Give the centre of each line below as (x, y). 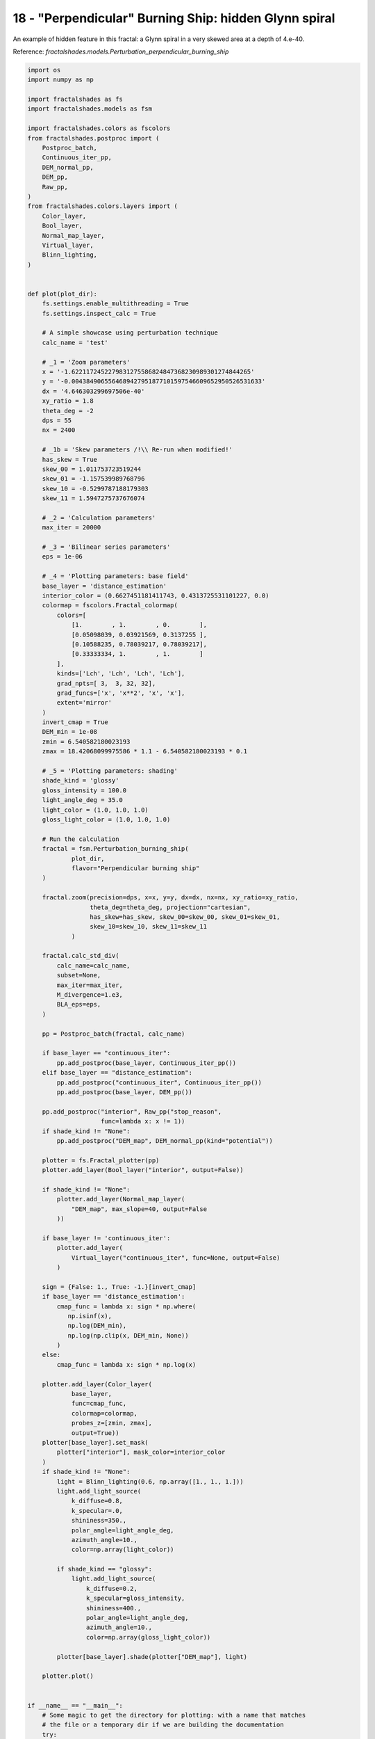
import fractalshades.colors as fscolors (99, 128)
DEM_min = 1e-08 (69, 732)
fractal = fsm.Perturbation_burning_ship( (115, 849)
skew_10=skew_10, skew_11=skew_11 (148, 927)
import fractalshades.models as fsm (90, 109)
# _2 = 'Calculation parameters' (99, 518)
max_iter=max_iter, (90, 985)
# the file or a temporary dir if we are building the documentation (163, 1725)
